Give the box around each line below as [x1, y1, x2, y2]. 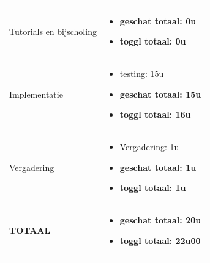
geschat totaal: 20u [119, 214, 201, 226]
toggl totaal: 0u [119, 35, 186, 48]
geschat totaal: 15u [119, 87, 201, 100]
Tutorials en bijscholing [9, 24, 97, 37]
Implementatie [9, 87, 63, 100]
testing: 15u [119, 67, 164, 80]
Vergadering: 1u [119, 140, 179, 153]
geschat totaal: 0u [119, 14, 197, 27]
